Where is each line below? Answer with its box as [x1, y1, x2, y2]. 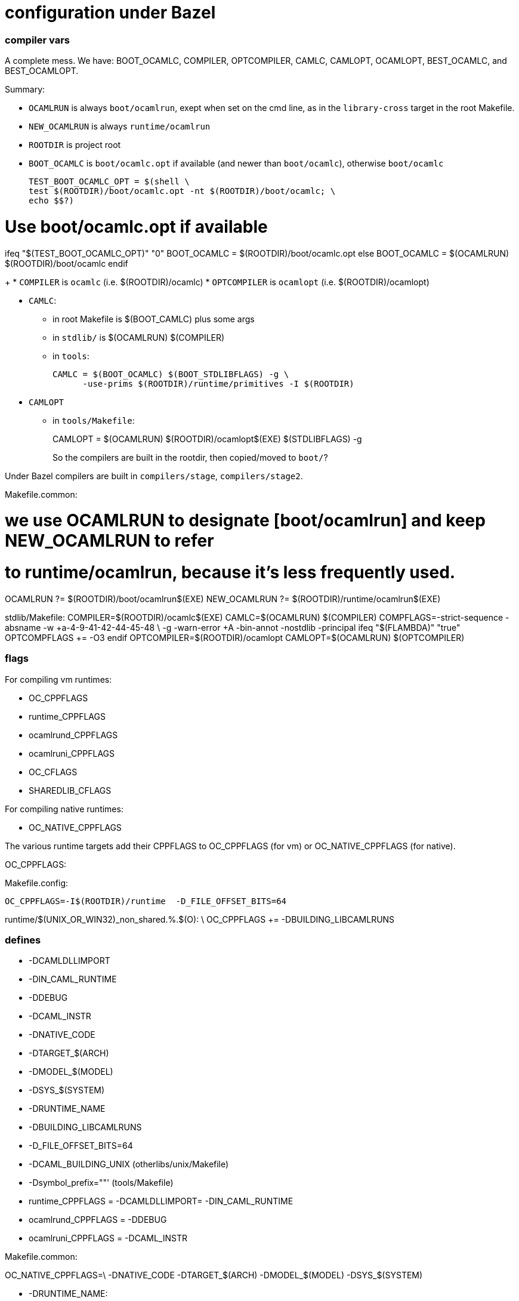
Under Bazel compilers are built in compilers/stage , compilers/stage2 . [5, 470, 303, 481]
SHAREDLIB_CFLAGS [29, 785, 112, 796]
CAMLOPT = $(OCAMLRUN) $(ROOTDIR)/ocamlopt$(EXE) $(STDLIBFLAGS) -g [52, 433, 362, 444]
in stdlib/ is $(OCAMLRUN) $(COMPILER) [52, 332, 225, 343]
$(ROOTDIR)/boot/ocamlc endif [5, 258, 128, 269]
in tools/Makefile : [52, 415, 135, 426]
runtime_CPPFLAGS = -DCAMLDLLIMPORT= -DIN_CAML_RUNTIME [29, 1196, 294, 1207]
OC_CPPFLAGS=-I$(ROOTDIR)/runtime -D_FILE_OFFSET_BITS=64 [5, 896, 287, 906]
